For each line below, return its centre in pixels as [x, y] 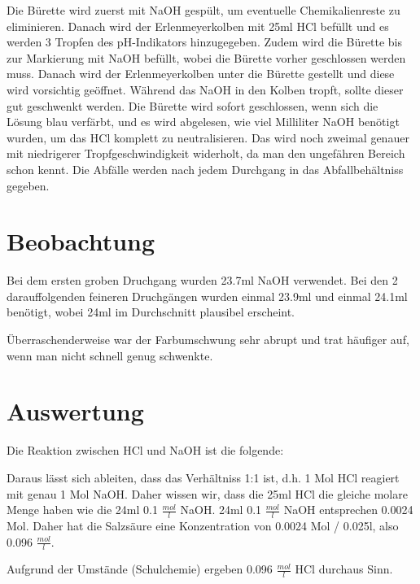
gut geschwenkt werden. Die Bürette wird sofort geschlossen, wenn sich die [192, 105]
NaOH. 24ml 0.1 [221, 510]
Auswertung [75, 411]
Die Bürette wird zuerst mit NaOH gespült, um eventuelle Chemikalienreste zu [203, 10]
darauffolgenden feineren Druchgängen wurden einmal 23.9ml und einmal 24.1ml [207, 296]
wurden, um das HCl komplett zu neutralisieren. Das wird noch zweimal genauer [208, 137]
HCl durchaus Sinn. [344, 569]
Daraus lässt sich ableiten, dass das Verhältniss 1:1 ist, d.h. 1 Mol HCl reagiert [203, 477]
